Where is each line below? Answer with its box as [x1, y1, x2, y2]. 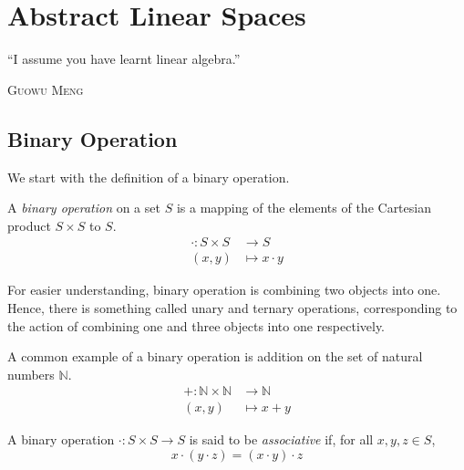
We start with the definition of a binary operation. [7, 167, 290, 186]
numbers [7, 364, 55, 383]
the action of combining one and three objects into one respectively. [7, 316, 386, 335]
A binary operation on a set [7, 198, 160, 217]
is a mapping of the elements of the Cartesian [176, 198, 431, 217]
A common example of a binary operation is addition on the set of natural [7, 347, 423, 366]
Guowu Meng [7, 79, 84, 99]
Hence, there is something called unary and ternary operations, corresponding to [7, 298, 458, 317]
